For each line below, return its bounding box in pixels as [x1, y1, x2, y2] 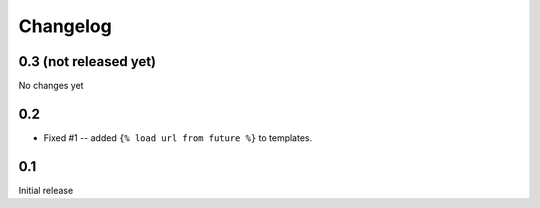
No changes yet [18, 80, 84, 92]
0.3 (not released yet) [18, 53, 157, 70]
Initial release [18, 184, 74, 196]
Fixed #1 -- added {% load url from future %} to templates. [43, 131, 313, 144]
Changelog [18, 15, 112, 37]
